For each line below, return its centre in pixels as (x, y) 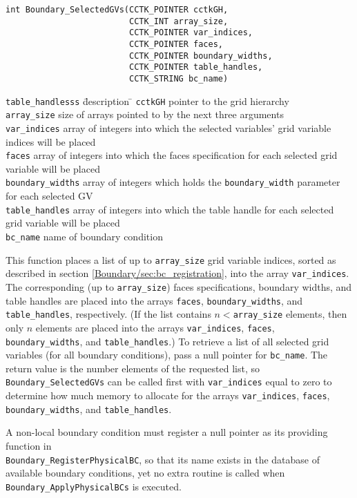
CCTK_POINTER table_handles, (196, 67)
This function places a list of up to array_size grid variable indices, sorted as (171, 259)
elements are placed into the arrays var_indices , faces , (155, 327)
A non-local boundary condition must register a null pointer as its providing (167, 432)
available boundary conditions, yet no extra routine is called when (145, 473)
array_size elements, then (290, 314)
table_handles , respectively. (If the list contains (108, 314)
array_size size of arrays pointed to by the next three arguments (145, 114)
